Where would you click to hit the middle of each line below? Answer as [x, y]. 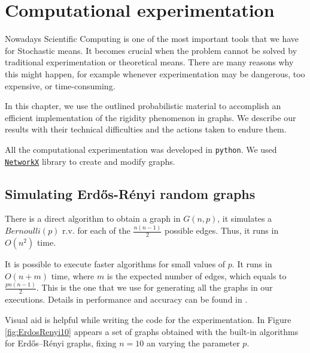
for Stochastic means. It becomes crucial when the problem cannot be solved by [151, 50]
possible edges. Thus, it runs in [221, 230]
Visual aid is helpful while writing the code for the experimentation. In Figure [148, 320]
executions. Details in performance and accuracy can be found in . [126, 299]
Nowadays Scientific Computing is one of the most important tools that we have [152, 39]
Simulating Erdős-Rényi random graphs [130, 193]
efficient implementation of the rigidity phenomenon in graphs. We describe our [151, 117]
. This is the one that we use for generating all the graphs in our [154, 287]
